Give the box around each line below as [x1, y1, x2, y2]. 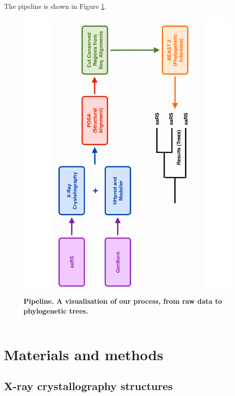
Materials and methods [4, 344, 164, 364]
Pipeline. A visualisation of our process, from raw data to [23, 296, 222, 306]
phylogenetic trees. [23, 305, 88, 316]
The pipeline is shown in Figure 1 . [4, 1, 107, 11]
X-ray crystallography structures [4, 378, 173, 393]
